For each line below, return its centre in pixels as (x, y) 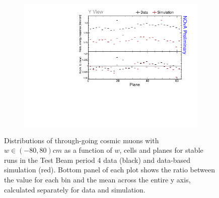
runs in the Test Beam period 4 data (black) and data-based (97, 160)
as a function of (88, 150)
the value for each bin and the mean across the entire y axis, (97, 180)
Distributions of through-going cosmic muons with (82, 140)
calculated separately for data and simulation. (75, 189)
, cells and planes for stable (161, 150)
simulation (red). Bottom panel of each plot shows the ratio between (109, 170)
